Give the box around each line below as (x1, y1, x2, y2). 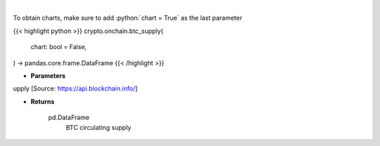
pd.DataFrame (48, 113, 90, 122)
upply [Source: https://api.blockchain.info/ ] (13, 84, 138, 93)
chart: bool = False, (30, 43, 87, 51)
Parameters (30, 71, 66, 80)
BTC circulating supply (65, 123, 132, 131)
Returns (30, 97, 55, 105)
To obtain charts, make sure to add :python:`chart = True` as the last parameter (13, 14, 243, 22)
